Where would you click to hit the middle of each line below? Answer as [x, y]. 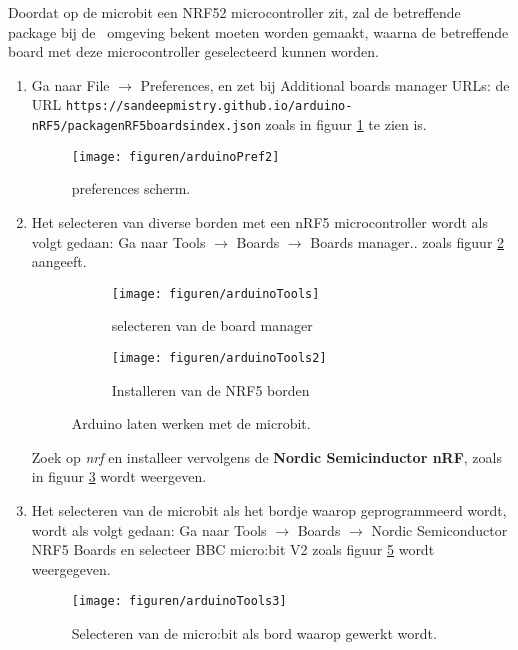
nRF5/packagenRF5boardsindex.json [146, 126]
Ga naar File [70, 84]
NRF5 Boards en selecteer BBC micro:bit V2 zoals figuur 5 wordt [233, 549]
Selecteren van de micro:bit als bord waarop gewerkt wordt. [254, 633]
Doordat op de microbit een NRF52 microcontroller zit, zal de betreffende [234, 12]
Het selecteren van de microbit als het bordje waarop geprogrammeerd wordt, [269, 510]
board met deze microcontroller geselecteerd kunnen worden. [193, 51]
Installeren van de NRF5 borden [210, 389]
